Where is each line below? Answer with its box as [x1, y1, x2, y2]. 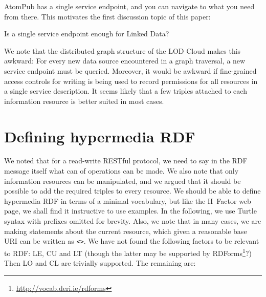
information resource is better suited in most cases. [4, 95, 164, 106]
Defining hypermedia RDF [4, 125, 195, 146]
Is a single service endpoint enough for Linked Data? [4, 28, 169, 39]
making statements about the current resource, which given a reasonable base [4, 225, 247, 236]
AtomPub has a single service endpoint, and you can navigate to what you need [4, 1, 255, 11]
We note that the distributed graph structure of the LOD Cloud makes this [4, 45, 241, 56]
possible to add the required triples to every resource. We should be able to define [4, 185, 261, 196]
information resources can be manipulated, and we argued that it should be [4, 175, 241, 186]
